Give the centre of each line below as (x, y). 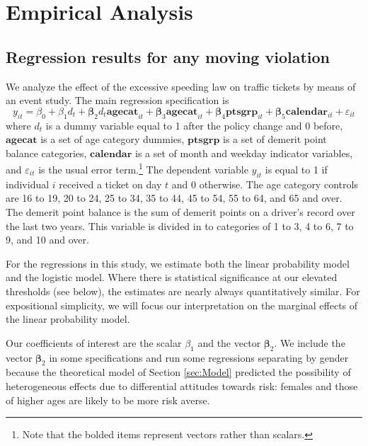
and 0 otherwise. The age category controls (265, 184)
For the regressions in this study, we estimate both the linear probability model (178, 263)
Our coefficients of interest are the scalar (94, 342)
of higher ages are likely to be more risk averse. (108, 400)
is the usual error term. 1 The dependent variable (143, 168)
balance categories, (46, 153)
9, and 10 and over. (47, 240)
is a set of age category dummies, (113, 139)
